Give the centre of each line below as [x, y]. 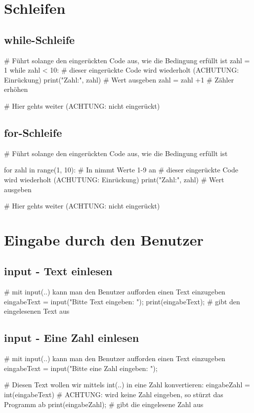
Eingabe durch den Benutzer [104, 239]
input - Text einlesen [58, 271]
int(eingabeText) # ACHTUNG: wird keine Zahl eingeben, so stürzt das [114, 394]
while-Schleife [40, 39]
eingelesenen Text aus [37, 311]
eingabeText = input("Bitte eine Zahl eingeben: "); [81, 368]
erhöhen [16, 89]
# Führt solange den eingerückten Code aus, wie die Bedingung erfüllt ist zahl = [127, 60]
